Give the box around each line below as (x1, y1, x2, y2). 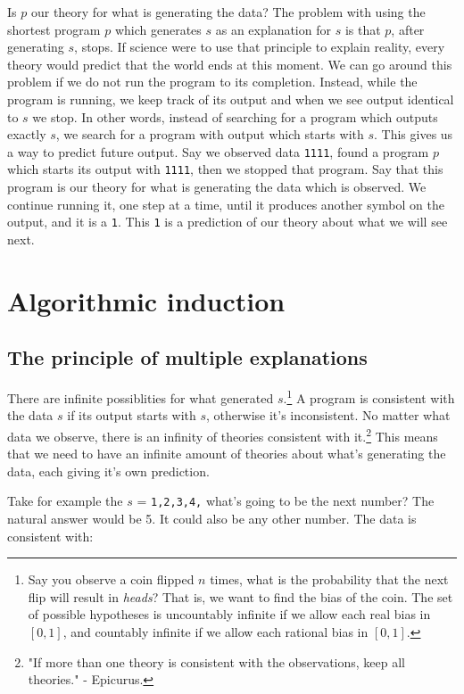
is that (344, 20, 381, 38)
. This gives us (374, 125, 453, 144)
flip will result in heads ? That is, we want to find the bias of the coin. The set (28, 587, 453, 606)
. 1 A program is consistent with (283, 386, 455, 407)
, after (391, 20, 425, 38)
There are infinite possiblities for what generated (7, 388, 274, 407)
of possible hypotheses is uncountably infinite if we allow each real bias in (28, 605, 431, 624)
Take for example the (7, 492, 123, 510)
